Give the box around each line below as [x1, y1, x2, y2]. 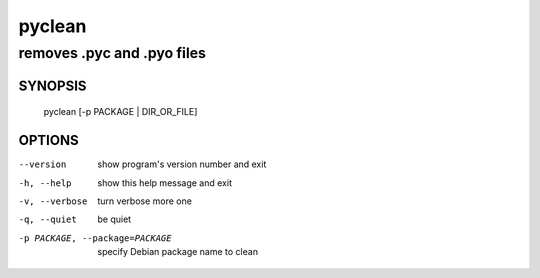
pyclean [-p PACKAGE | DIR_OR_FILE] [43, 106, 198, 118]
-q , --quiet [18, 214, 77, 225]
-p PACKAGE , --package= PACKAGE [18, 232, 172, 244]
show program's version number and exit [97, 158, 267, 170]
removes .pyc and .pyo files [18, 44, 207, 62]
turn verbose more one [97, 195, 192, 207]
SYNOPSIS [18, 77, 87, 94]
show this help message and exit [97, 176, 232, 189]
